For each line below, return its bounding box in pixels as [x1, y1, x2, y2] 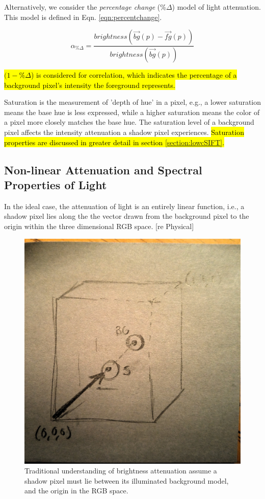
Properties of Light [4, 177, 107, 192]
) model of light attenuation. [172, 2, 261, 12]
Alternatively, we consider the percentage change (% [4, 2, 166, 12]
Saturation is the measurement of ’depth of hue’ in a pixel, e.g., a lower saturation [4, 97, 261, 107]
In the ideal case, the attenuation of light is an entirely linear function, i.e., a [4, 200, 245, 211]
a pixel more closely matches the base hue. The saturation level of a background [4, 117, 254, 127]
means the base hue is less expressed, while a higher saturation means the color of [4, 106, 260, 117]
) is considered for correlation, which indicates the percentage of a [31, 70, 237, 80]
